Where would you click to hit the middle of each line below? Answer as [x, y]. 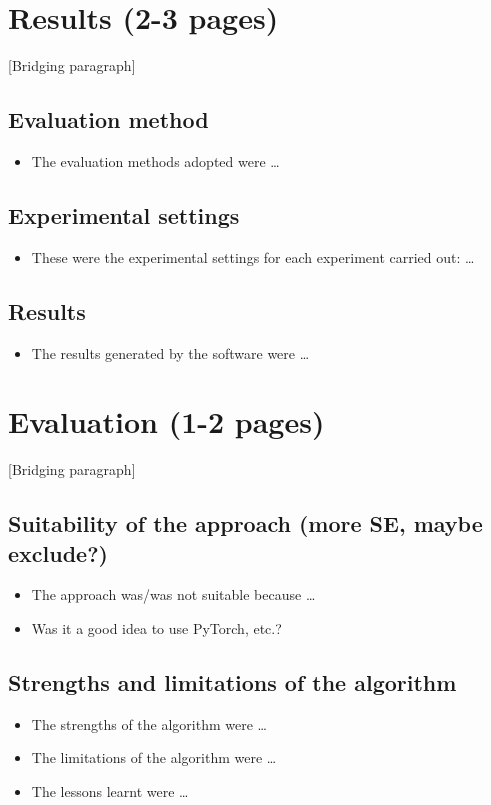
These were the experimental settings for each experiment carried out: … [253, 256]
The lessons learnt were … [110, 791]
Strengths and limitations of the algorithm [232, 682]
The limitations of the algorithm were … [154, 757]
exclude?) [58, 552]
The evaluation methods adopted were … [155, 160]
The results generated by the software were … [170, 352]
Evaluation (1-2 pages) [166, 421]
